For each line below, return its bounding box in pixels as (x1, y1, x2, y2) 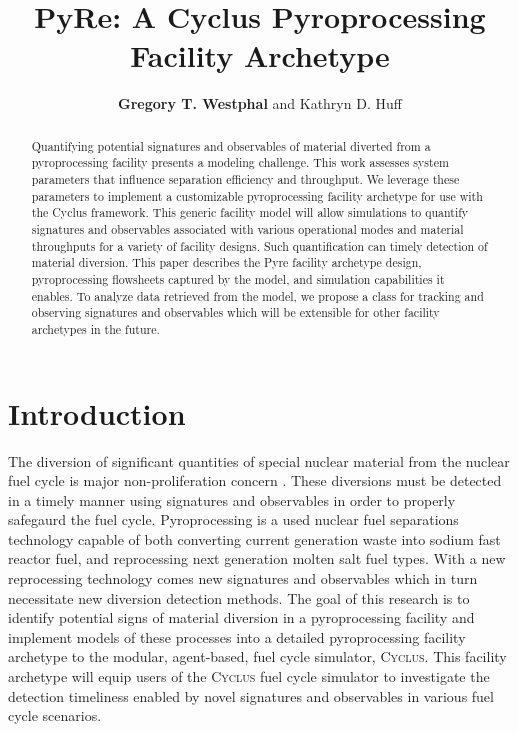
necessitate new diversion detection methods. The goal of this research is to (8, 587, 470, 608)
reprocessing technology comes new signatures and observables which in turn (8, 568, 478, 589)
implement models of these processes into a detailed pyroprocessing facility (8, 626, 466, 647)
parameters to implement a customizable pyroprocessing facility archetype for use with (31, 187, 483, 204)
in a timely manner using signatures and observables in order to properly (8, 489, 456, 510)
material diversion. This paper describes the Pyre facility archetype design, (31, 254, 422, 271)
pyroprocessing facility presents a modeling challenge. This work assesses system (31, 154, 449, 171)
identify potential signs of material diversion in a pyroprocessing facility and (8, 607, 475, 628)
